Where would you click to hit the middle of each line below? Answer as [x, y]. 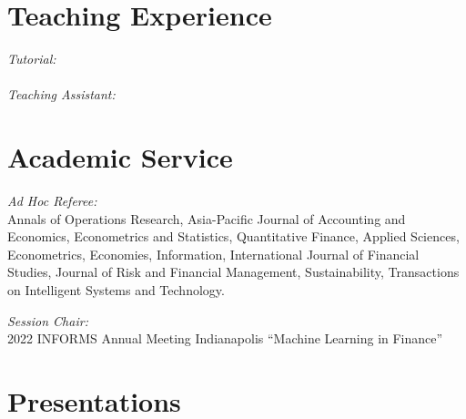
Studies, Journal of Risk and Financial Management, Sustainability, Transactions [233, 272]
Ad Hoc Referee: [52, 201]
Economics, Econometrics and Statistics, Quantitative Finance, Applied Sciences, [233, 236]
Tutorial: [32, 59]
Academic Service [120, 157]
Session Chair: [48, 320]
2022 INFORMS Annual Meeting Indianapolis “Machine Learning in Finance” [225, 338]
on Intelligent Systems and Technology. [116, 290]
